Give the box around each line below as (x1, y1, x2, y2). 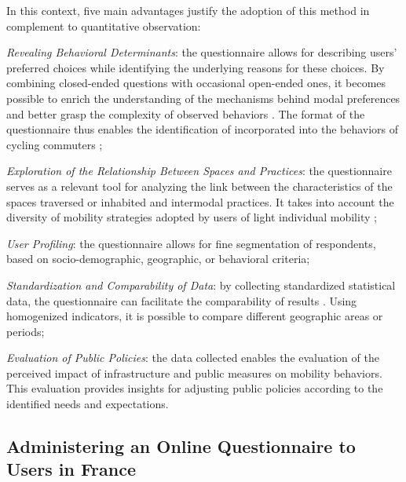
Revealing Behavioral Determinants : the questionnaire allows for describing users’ (6, 44, 397, 60)
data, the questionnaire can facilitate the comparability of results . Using (6, 292, 357, 309)
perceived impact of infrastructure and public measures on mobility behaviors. (6, 364, 382, 381)
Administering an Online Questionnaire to (6, 434, 356, 458)
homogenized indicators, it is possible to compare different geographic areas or (6, 308, 383, 324)
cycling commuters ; (6, 136, 103, 152)
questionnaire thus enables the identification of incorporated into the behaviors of (6, 121, 399, 137)
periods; (6, 323, 45, 339)
